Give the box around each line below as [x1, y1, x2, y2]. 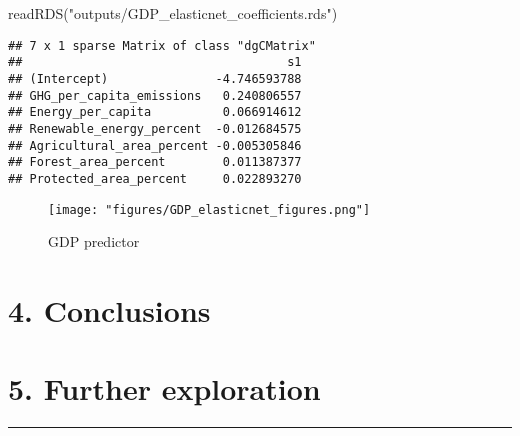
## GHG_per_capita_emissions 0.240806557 [8, 88, 302, 103]
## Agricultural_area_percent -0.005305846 [8, 138, 302, 153]
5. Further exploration [8, 368, 321, 409]
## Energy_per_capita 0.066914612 [8, 105, 302, 120]
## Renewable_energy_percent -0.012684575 [8, 121, 302, 136]
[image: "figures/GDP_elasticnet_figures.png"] [48, 202, 371, 217]
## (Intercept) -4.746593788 [8, 71, 302, 86]
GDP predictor [48, 231, 140, 252]
